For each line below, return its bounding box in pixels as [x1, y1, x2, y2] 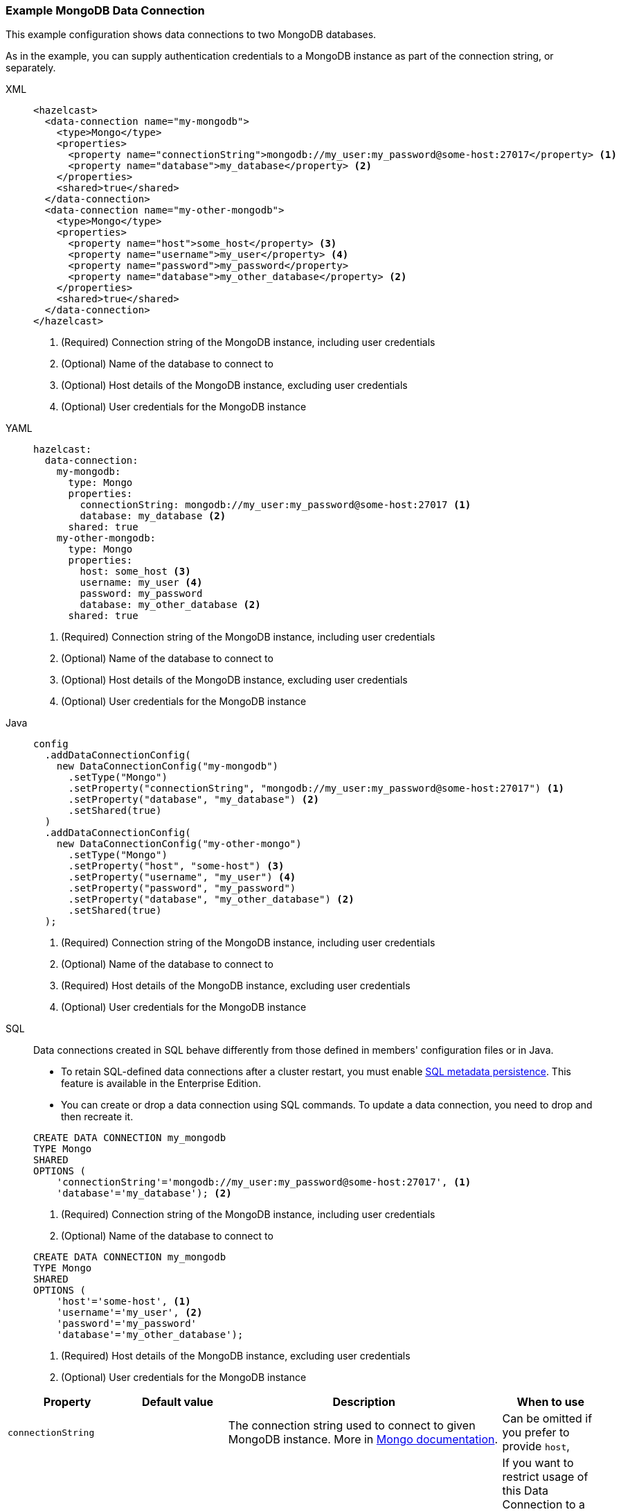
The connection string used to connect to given [228, 1418, 476, 1433]
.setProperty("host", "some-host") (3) [68, 860, 285, 872]
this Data [502, 1484, 548, 1498]
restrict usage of [502, 1470, 588, 1484]
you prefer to [502, 1425, 570, 1440]
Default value [141, 1395, 214, 1409]
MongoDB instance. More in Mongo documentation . [228, 1432, 498, 1447]
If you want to [502, 1456, 574, 1470]
